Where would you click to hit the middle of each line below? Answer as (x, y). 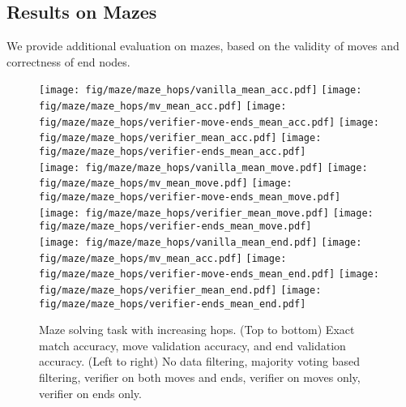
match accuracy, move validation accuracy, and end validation (192, 345)
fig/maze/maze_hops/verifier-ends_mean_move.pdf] (175, 227)
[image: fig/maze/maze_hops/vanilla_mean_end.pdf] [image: (201, 242)
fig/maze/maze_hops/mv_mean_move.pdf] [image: (166, 184)
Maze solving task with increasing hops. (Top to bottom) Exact (197, 330)
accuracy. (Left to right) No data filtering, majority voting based (199, 361)
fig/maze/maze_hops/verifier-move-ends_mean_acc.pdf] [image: (209, 122)
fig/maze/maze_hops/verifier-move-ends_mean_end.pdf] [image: (209, 274)
